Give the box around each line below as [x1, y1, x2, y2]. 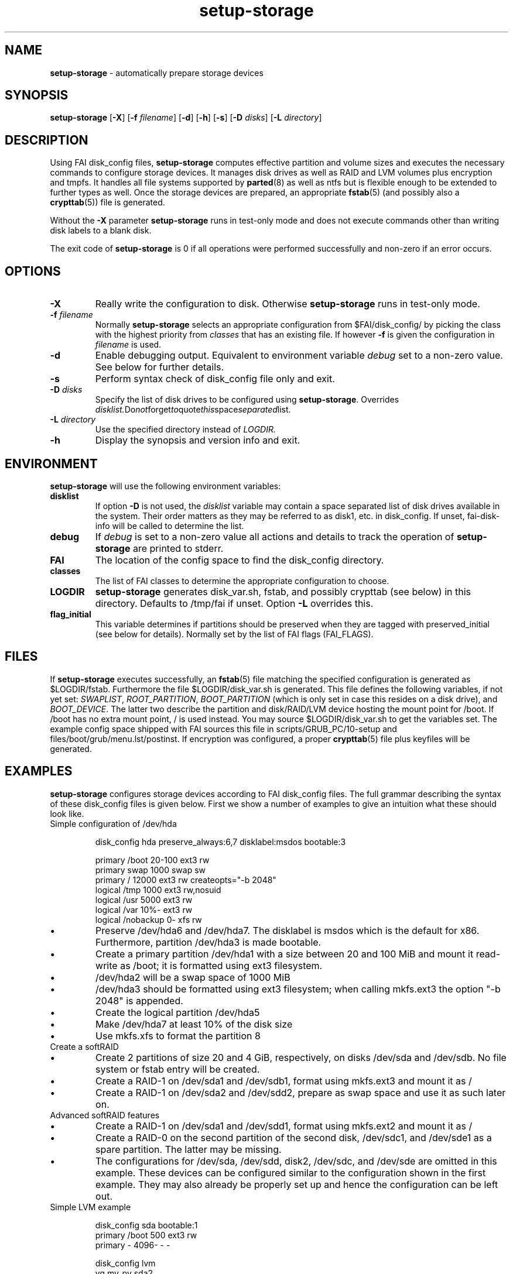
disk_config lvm [95, 1258, 156, 1268]
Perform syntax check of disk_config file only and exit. [95, 373, 335, 385]
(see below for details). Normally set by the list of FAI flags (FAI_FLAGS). [95, 629, 374, 639]
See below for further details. [95, 361, 224, 373]
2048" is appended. [95, 994, 183, 1007]
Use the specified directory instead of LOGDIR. [95, 424, 276, 435]
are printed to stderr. [132, 542, 224, 554]
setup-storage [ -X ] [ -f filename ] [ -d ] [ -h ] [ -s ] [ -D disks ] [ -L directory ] [50, 112, 322, 123]
